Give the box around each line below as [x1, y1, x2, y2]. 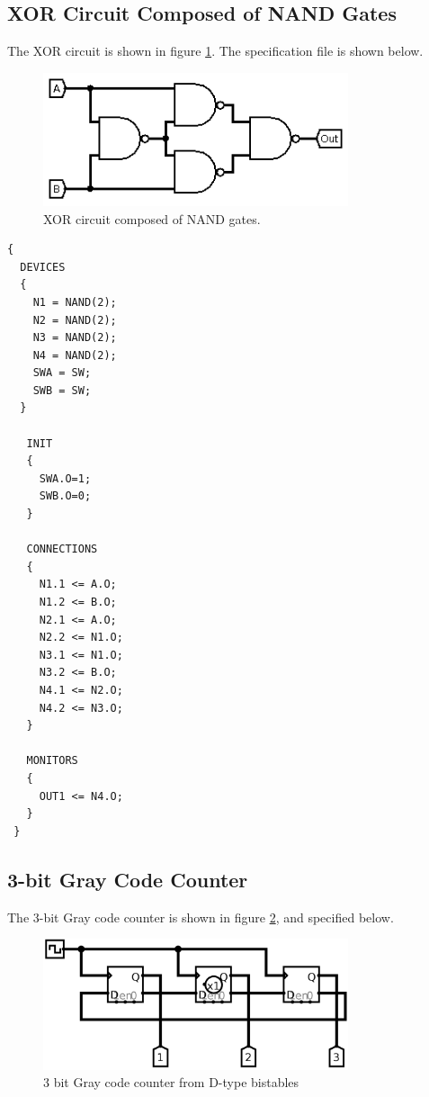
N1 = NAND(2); [32, 295, 117, 309]
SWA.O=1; [39, 472, 92, 485]
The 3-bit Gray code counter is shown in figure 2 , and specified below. [7, 907, 394, 926]
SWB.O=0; [39, 490, 92, 503]
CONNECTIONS [26, 543, 98, 556]
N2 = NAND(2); [32, 313, 117, 327]
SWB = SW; [32, 383, 92, 397]
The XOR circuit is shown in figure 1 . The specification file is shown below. [7, 41, 424, 60]
